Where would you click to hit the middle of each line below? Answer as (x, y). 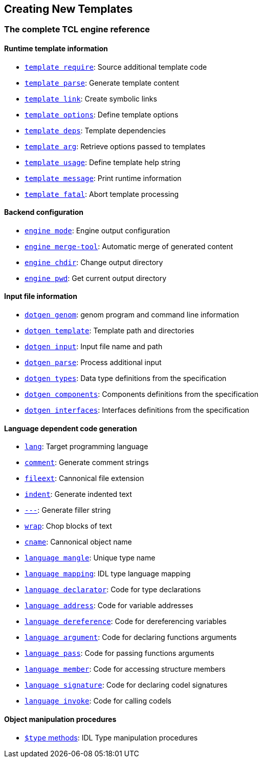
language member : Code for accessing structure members (125, 669)
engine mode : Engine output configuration (97, 230)
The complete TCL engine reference (77, 29)
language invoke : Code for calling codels (98, 701)
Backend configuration (44, 212)
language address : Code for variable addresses (109, 606)
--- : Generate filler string (68, 510)
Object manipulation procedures (60, 719)
